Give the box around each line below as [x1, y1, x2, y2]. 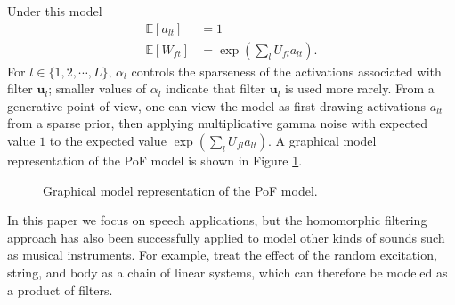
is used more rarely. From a [285, 79, 435, 98]
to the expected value [49, 132, 167, 150]
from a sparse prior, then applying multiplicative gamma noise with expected [7, 114, 428, 132]
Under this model [7, 2, 102, 20]
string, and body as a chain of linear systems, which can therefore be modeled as [7, 263, 448, 281]
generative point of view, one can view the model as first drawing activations [7, 96, 427, 115]
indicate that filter [166, 79, 266, 98]
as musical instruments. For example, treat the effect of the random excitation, [7, 245, 437, 264]
